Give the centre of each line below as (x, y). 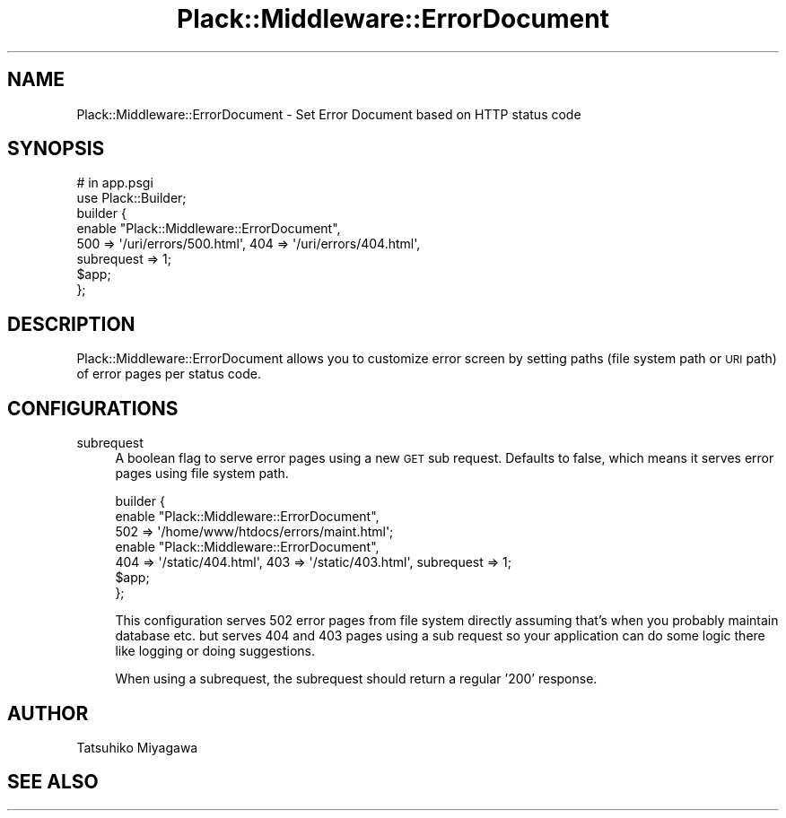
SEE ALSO (53, 782)
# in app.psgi (115, 183)
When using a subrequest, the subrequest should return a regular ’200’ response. (356, 679)
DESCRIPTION (71, 324)
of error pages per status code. (169, 374)
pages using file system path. (202, 474)
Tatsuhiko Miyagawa (137, 747)
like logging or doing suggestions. (215, 651)
